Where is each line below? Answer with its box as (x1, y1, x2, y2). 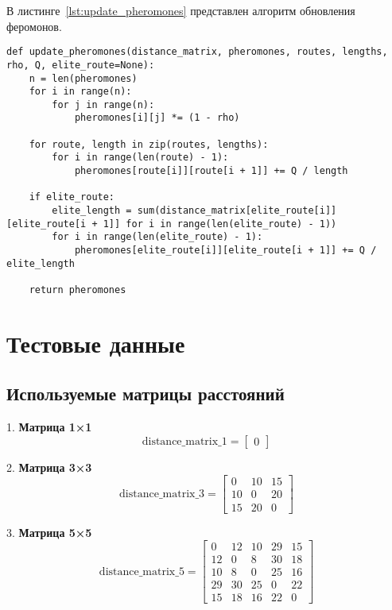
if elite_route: (29, 191, 115, 203)
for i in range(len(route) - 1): (52, 152, 229, 164)
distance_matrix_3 (119, 488, 205, 500)
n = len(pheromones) (29, 72, 138, 84)
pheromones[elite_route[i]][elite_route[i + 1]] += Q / (74, 245, 377, 257)
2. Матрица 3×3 (6, 458, 92, 475)
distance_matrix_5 (99, 566, 184, 577)
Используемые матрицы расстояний (6, 381, 285, 406)
